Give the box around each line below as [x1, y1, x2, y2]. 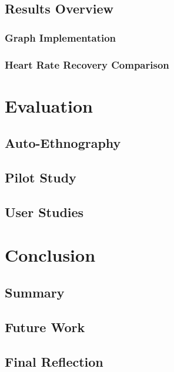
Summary [5, 283, 65, 301]
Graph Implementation [5, 30, 116, 45]
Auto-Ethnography [5, 134, 121, 152]
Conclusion [5, 243, 96, 267]
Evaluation [5, 93, 93, 117]
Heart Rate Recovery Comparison [5, 57, 169, 72]
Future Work [5, 317, 85, 336]
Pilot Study [5, 168, 76, 187]
